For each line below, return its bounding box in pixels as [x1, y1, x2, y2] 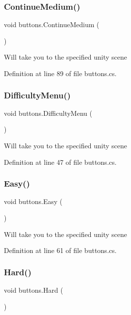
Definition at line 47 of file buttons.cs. [4, 157, 117, 167]
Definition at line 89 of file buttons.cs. [4, 68, 117, 78]
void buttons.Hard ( [4, 285, 63, 295]
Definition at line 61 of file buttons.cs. [4, 245, 117, 255]
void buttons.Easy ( [4, 196, 63, 206]
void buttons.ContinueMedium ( [4, 19, 99, 30]
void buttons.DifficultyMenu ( [4, 108, 92, 118]
